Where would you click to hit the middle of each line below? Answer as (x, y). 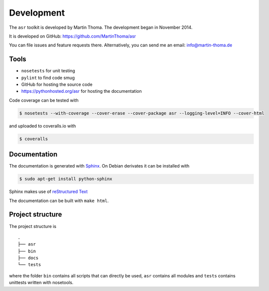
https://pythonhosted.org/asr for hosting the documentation (81, 91)
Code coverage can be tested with (44, 100)
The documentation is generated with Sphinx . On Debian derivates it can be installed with (99, 166)
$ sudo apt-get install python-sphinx (66, 179)
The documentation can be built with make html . (59, 201)
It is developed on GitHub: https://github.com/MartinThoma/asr (73, 36)
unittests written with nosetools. (41, 283)
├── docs (28, 258)
